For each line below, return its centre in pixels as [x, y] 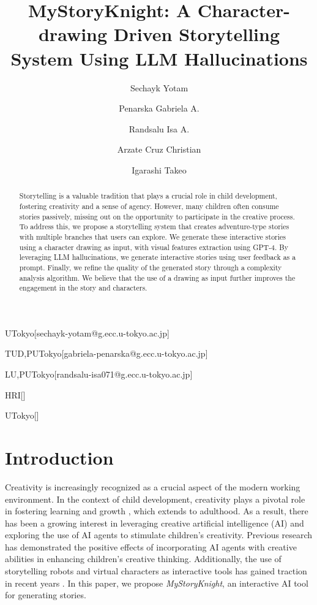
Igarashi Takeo [159, 169]
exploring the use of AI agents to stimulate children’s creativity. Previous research [159, 535]
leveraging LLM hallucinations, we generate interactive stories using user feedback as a [158, 257]
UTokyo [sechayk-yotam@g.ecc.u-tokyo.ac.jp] [87, 333]
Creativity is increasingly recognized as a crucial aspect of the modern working [153, 486]
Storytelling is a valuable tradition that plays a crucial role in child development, [148, 196]
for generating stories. [46, 595]
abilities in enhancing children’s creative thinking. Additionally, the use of [143, 559]
